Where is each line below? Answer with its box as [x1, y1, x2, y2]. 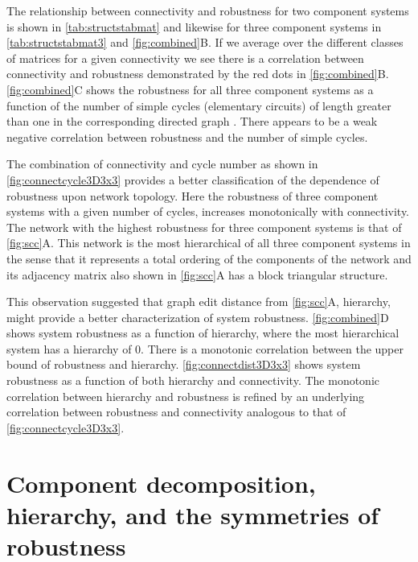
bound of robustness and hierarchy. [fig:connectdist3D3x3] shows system [6, 356, 361, 373]
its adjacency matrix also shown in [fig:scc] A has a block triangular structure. [6, 266, 388, 283]
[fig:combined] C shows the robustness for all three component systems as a [6, 81, 374, 97]
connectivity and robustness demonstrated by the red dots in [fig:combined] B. [6, 65, 389, 82]
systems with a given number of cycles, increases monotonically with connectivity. [6, 203, 410, 220]
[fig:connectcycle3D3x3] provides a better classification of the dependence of [6, 171, 379, 188]
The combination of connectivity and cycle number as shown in [6, 155, 318, 172]
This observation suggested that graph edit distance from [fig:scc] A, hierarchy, [6, 293, 391, 310]
